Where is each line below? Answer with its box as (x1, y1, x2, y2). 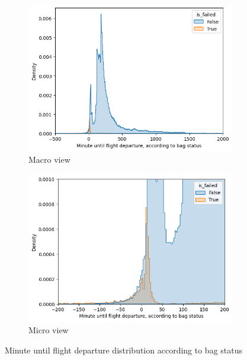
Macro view (28, 153, 70, 166)
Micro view (28, 324, 69, 336)
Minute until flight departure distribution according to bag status (5, 343, 243, 356)
